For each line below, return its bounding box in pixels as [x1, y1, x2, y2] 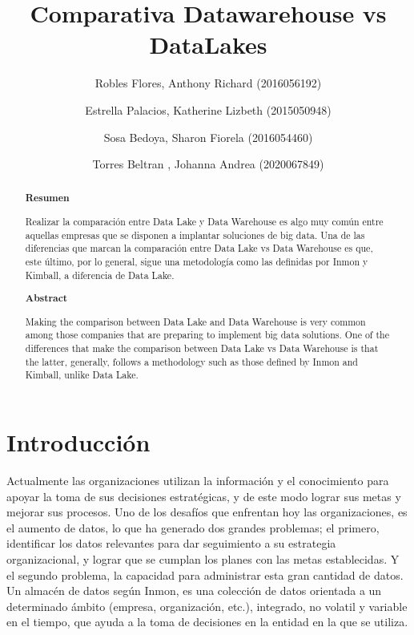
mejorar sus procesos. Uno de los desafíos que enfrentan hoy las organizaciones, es [6, 504, 408, 520]
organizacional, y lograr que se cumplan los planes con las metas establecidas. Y [6, 550, 400, 567]
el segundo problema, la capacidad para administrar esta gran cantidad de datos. [6, 566, 404, 583]
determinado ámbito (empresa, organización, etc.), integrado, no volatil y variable [6, 597, 408, 614]
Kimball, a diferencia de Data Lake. [25, 268, 175, 281]
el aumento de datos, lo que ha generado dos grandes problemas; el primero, [6, 519, 380, 536]
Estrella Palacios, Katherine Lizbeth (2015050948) [85, 101, 332, 118]
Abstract [25, 291, 68, 305]
